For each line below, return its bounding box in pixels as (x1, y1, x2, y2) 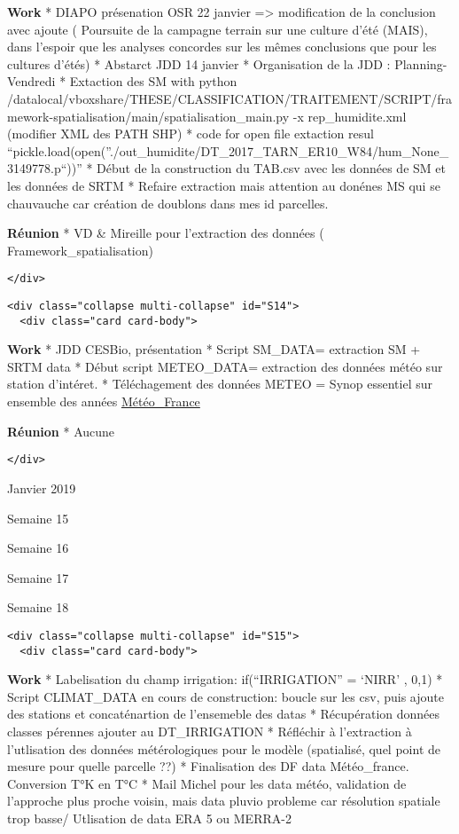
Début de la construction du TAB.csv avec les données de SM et (97, 159, 446, 177)
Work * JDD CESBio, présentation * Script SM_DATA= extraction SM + (7, 340, 421, 358)
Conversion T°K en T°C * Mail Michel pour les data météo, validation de (7, 774, 407, 792)
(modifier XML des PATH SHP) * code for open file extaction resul (7, 124, 374, 143)
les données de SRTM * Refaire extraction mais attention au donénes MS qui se (7, 176, 440, 194)
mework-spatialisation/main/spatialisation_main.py (7, 106, 290, 125)
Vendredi (7, 72, 56, 90)
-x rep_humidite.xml (292, 106, 407, 125)
